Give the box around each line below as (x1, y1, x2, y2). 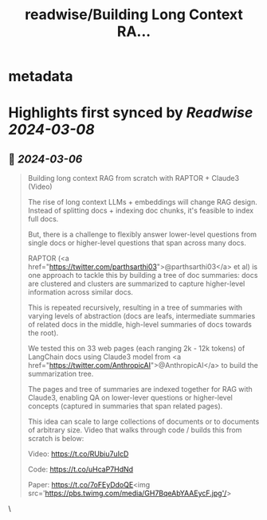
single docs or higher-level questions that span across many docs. (27, 238, 247, 248)
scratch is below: (27, 434, 84, 444)
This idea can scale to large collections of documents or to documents (27, 416, 260, 427)
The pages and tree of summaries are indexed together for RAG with (27, 385, 253, 394)
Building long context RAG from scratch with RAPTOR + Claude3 (27, 174, 240, 183)
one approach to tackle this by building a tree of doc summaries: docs (27, 271, 258, 280)
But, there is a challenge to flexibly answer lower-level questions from (27, 229, 257, 240)
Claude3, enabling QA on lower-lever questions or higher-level (27, 393, 234, 403)
